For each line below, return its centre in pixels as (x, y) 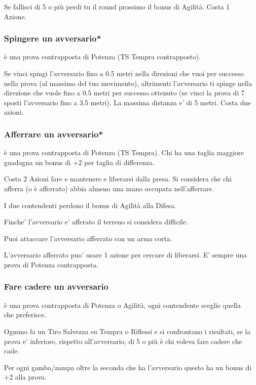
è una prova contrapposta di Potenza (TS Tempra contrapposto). (102, 57)
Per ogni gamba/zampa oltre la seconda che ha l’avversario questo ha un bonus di (128, 367)
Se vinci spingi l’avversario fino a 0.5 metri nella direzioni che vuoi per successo (124, 73)
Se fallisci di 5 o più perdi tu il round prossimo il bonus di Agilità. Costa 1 (117, 6)
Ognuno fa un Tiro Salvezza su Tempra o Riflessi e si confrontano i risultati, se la (127, 331)
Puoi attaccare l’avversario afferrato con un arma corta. (88, 238)
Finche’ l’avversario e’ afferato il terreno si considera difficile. (96, 222)
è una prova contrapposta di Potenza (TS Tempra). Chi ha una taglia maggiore (124, 152)
